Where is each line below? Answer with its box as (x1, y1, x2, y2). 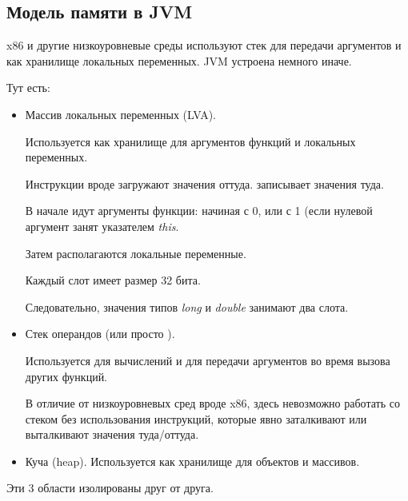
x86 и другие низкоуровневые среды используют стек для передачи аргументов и (6, 37, 402, 54)
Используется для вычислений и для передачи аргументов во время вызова (25, 352, 390, 368)
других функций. (25, 368, 108, 384)
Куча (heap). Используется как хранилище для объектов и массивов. (25, 452, 360, 469)
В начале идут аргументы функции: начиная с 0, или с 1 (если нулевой (25, 202, 373, 219)
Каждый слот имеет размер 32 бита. (25, 272, 201, 288)
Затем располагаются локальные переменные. (25, 245, 246, 261)
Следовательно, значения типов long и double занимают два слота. (25, 298, 349, 315)
